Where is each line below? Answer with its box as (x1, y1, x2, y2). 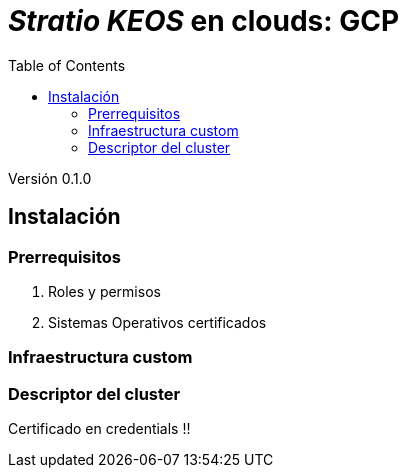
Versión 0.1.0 (8, 169, 92, 187)
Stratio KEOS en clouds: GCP (8, 4, 400, 38)
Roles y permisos (48, 282, 161, 300)
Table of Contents (8, 56, 126, 74)
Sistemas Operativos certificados (48, 313, 267, 331)
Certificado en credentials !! (8, 420, 191, 438)
